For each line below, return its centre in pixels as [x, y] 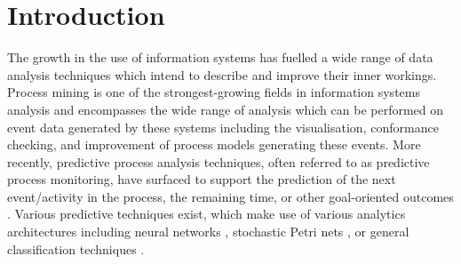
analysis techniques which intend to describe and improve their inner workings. [222, 74]
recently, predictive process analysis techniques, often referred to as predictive [219, 161]
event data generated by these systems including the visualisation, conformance [223, 127]
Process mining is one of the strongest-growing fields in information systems [214, 92]
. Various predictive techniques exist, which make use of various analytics [207, 214]
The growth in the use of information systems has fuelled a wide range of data [220, 57]
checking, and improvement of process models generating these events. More [214, 144]
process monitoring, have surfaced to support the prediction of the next [202, 179]
